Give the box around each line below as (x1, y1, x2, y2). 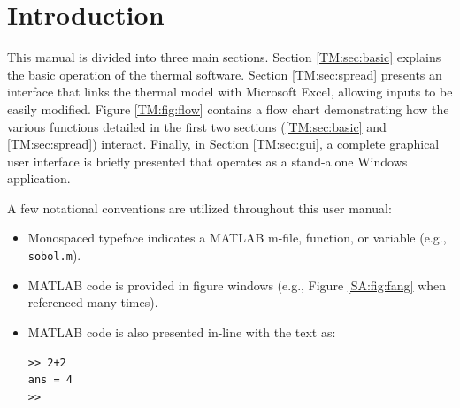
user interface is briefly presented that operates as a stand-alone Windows (7, 151, 408, 170)
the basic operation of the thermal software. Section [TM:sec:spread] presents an (7, 65, 442, 83)
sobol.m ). (27, 246, 81, 265)
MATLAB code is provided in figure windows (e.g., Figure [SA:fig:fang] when (27, 275, 447, 294)
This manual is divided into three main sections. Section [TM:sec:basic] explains (7, 48, 441, 66)
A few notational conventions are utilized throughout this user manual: (7, 198, 392, 217)
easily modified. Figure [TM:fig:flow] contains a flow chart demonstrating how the (7, 99, 449, 118)
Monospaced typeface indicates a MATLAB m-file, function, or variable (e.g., (27, 228, 447, 247)
